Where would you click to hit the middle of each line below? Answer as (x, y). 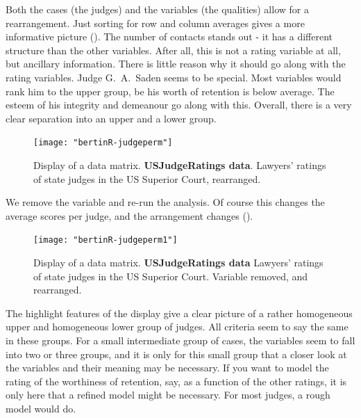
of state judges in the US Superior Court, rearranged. (147, 178)
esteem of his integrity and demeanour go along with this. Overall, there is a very (179, 105)
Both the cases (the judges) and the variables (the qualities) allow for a (157, 9)
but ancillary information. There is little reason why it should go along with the (176, 64)
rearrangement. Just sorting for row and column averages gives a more (155, 23)
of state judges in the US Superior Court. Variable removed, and (171, 276)
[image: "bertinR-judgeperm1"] (106, 240)
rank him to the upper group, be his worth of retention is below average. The (170, 91)
